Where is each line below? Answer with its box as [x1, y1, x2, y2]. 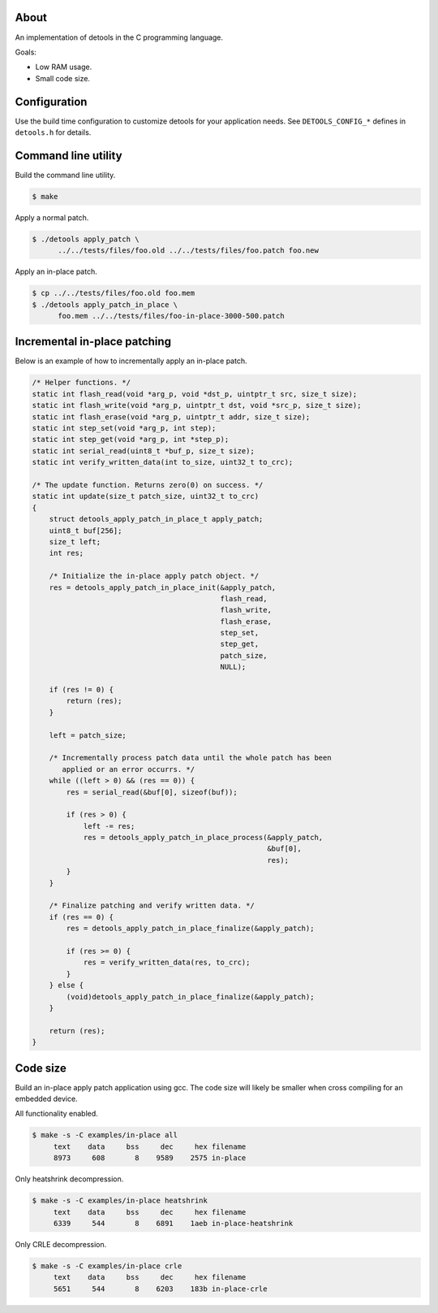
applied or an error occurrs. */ [62, 765, 195, 773]
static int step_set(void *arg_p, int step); [32, 423, 217, 433]
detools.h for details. [15, 127, 92, 137]
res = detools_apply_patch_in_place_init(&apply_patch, [49, 583, 277, 592]
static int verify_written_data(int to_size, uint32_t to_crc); [32, 457, 294, 467]
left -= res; [83, 821, 135, 830]
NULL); [220, 662, 247, 672]
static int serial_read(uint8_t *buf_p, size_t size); [32, 446, 255, 455]
